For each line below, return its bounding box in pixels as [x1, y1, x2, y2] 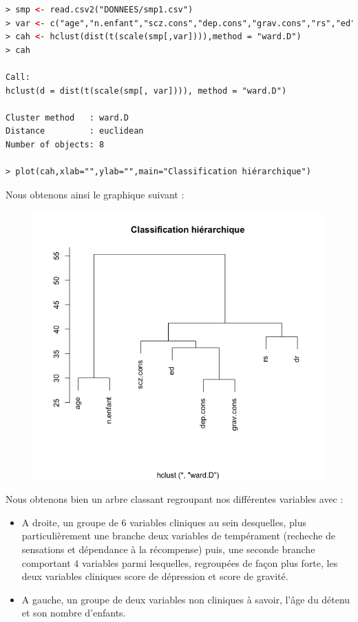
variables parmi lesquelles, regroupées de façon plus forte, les [81, 555, 338, 570]
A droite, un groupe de [21, 515, 118, 529]
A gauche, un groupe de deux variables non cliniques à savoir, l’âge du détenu [21, 592, 350, 606]
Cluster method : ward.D [6, 112, 129, 123]
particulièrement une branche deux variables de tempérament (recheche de [21, 528, 336, 543]
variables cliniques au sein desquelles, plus [129, 515, 306, 529]
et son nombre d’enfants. [21, 605, 126, 620]
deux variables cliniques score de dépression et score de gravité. [21, 569, 288, 583]
